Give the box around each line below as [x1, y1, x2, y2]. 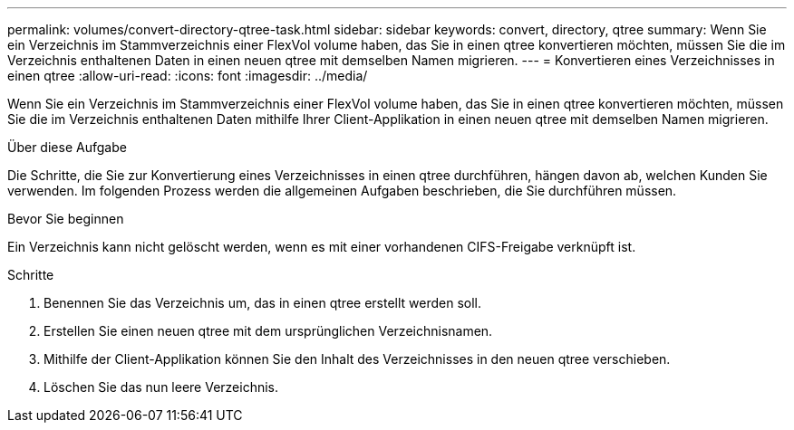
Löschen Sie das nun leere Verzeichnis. [44, 379, 279, 395]
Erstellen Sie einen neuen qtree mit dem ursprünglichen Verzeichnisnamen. [44, 323, 493, 339]
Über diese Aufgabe [7, 139, 127, 155]
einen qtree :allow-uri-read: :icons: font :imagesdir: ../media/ [7, 68, 368, 83]
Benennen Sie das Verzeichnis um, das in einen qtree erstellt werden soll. [44, 295, 482, 311]
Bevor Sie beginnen [7, 211, 124, 226]
